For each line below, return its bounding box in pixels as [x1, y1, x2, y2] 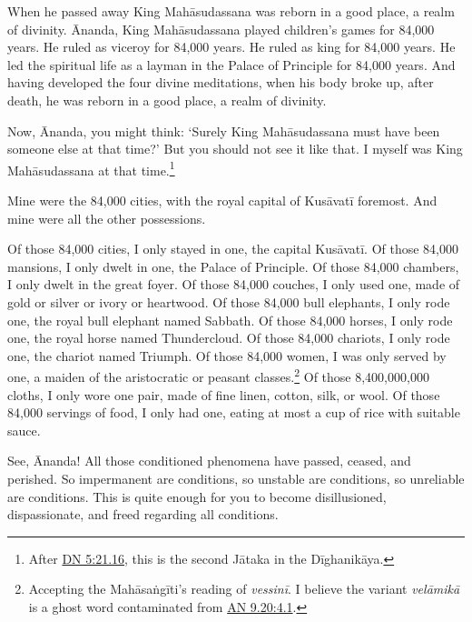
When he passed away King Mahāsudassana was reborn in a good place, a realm [7, 2, 455, 20]
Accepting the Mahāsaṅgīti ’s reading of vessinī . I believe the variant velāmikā [28, 579, 460, 598]
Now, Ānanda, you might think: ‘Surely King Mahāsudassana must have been [7, 121, 440, 140]
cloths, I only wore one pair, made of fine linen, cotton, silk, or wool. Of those [7, 385, 440, 404]
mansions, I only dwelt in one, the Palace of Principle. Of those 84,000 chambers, [7, 256, 459, 276]
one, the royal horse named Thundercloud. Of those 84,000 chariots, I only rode [7, 328, 450, 347]
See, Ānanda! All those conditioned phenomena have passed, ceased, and [7, 451, 411, 470]
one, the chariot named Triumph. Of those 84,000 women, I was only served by [7, 346, 447, 365]
